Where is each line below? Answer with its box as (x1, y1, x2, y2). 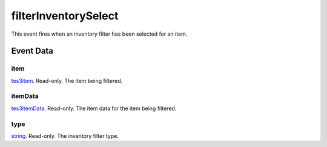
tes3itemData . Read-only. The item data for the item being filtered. (11, 105, 177, 112)
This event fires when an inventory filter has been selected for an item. (11, 30, 188, 38)
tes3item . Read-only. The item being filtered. (11, 77, 123, 84)
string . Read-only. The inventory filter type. (11, 132, 119, 139)
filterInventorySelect (11, 9, 119, 22)
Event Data (11, 46, 54, 56)
